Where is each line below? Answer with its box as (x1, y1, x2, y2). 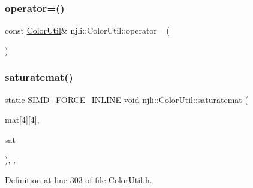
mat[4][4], (5, 113, 40, 126)
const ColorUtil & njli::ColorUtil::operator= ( (5, 24, 170, 37)
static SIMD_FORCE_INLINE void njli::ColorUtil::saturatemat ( (5, 93, 248, 105)
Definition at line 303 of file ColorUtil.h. (5, 174, 152, 186)
